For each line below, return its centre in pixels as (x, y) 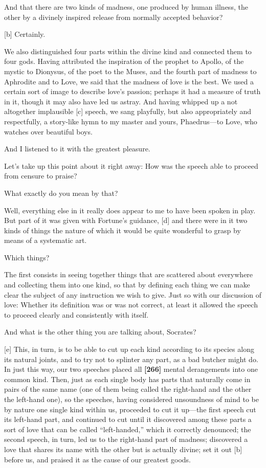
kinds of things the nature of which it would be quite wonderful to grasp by (123, 230)
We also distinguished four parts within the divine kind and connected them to (128, 51)
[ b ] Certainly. (25, 34)
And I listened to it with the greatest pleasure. (77, 149)
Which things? (27, 257)
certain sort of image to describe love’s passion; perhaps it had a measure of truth (132, 91)
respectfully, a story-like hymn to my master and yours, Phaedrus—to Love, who (131, 121)
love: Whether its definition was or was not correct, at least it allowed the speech (131, 305)
